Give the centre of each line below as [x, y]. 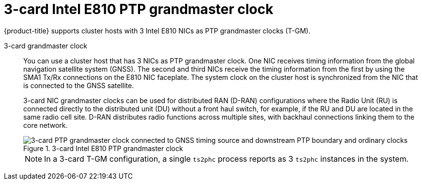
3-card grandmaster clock [46, 46]
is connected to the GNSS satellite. [79, 85]
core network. [46, 125]
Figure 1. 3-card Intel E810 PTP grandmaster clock [103, 148]
